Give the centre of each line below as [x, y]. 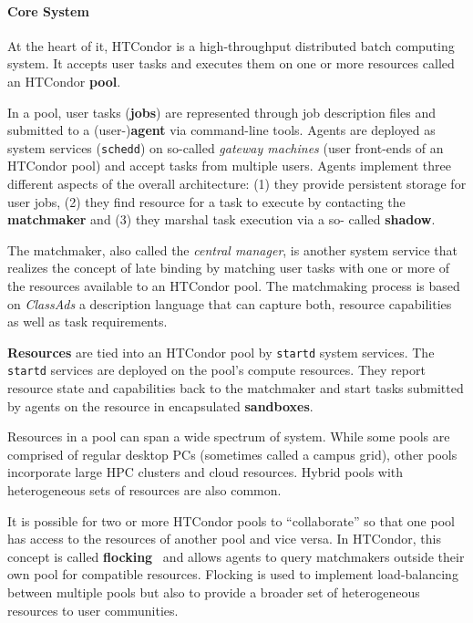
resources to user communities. [93, 610]
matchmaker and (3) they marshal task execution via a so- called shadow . [221, 219]
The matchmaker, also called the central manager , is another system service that [232, 249]
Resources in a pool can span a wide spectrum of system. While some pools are [229, 436]
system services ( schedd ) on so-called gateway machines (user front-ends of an [226, 147]
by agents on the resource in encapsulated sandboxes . [160, 405]
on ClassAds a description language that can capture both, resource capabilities [230, 303]
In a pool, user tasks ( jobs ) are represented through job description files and [222, 112]
